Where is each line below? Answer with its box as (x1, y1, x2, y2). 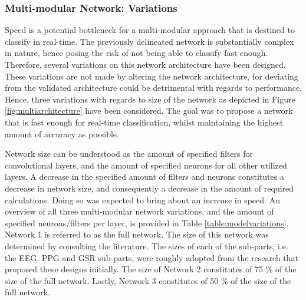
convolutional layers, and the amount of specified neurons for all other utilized (5, 159, 287, 171)
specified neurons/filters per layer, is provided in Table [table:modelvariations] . (5, 216, 289, 229)
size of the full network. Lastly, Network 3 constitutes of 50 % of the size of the (5, 274, 291, 286)
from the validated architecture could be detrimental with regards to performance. (5, 81, 302, 94)
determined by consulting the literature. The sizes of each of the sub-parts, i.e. (5, 239, 288, 252)
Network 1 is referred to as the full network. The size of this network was (5, 228, 269, 240)
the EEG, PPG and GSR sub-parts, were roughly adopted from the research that (5, 251, 298, 263)
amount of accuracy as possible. (5, 127, 119, 140)
